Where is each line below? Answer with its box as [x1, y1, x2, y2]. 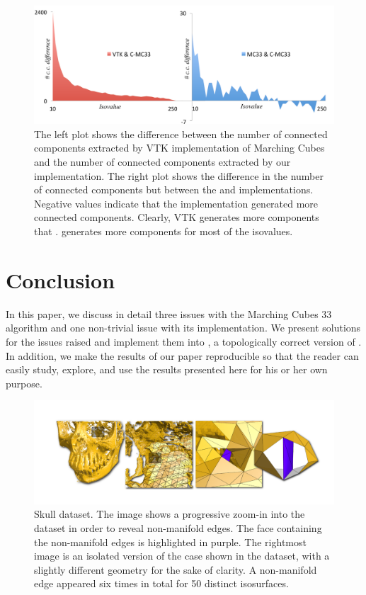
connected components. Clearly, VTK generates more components [34, 210, 319, 225]
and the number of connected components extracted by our [34, 154, 291, 169]
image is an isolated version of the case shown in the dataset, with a [34, 548, 330, 563]
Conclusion [6, 265, 115, 294]
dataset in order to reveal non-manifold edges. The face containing [34, 521, 322, 535]
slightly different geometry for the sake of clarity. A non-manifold [34, 562, 317, 577]
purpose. [6, 375, 42, 390]
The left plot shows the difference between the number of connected [34, 126, 328, 141]
